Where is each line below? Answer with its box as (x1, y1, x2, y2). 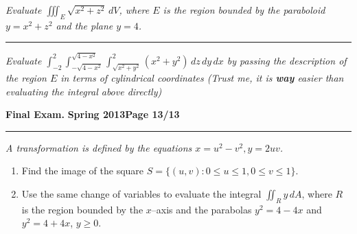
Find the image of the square (21, 163, 144, 178)
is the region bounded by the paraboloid (163, 3, 325, 16)
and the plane (56, 18, 113, 32)
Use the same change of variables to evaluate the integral (21, 187, 262, 201)
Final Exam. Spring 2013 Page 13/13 (5, 107, 180, 121)
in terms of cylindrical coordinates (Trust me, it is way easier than (60, 71, 344, 85)
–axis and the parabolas (151, 202, 252, 216)
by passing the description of (227, 53, 347, 67)
